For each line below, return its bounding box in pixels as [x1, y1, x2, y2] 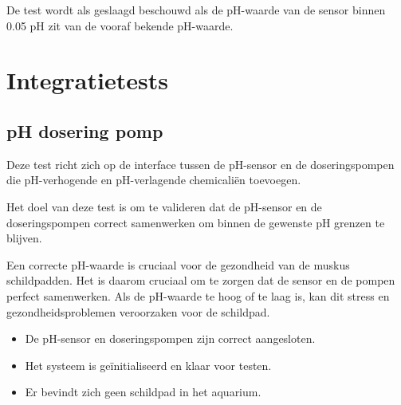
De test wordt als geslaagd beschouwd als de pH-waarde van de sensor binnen [6, 2, 386, 18]
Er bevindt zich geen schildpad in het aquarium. [25, 383, 261, 400]
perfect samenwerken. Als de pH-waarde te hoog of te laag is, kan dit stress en [6, 287, 390, 304]
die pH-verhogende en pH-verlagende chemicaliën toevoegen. [6, 171, 301, 188]
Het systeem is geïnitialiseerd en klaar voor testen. [25, 356, 272, 373]
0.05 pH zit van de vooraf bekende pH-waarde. [6, 17, 234, 33]
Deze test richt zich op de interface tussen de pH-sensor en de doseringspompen [6, 155, 395, 172]
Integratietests [6, 64, 168, 96]
